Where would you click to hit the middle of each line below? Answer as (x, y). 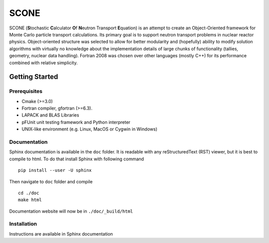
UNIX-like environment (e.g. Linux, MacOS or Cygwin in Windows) (89, 129)
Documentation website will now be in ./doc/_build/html (71, 211)
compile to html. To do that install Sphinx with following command (77, 159)
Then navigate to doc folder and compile (51, 181)
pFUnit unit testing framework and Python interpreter (76, 122)
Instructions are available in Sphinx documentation (61, 234)
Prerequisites (26, 91)
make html (30, 200)
